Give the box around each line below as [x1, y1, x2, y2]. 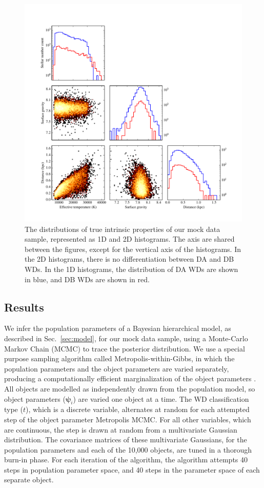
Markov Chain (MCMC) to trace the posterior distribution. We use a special [4, 343, 245, 354]
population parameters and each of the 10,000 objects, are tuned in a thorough [4, 444, 252, 455]
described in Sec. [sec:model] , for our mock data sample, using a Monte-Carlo [4, 333, 248, 343]
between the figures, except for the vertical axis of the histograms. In [25, 243, 241, 254]
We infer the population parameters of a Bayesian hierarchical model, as [4, 323, 231, 334]
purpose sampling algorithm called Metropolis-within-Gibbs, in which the [4, 353, 235, 364]
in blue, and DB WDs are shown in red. [25, 274, 150, 284]
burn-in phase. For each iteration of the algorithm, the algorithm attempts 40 [4, 454, 248, 465]
